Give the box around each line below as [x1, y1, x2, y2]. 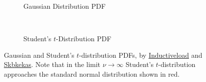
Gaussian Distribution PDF [23, 1, 106, 11]
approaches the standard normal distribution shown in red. [4, 68, 180, 79]
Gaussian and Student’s [4, 49, 75, 60]
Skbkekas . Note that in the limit [4, 59, 101, 69]
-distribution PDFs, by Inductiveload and [79, 49, 203, 60]
